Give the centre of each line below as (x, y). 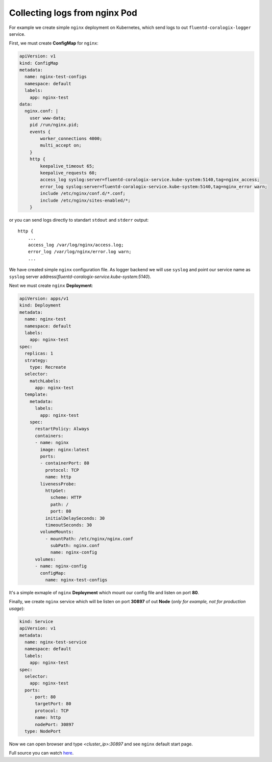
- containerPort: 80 (65, 463)
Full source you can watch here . (41, 753)
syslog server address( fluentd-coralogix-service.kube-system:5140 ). (80, 277)
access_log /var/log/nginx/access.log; (76, 245)
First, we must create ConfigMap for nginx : (54, 43)
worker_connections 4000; (71, 139)
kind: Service (36, 621)
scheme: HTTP (66, 497)
